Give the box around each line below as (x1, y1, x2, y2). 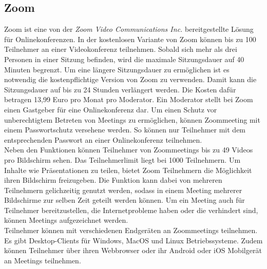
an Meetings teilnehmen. (4, 255, 81, 265)
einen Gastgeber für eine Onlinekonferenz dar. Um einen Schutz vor (4, 104, 217, 114)
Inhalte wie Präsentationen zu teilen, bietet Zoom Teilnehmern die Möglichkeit (4, 164, 252, 175)
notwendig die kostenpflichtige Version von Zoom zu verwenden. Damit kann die (4, 74, 257, 85)
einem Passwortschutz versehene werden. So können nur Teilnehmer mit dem (4, 124, 246, 135)
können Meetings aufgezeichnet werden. (4, 215, 128, 225)
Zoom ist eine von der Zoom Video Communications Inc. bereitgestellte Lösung (4, 24, 254, 34)
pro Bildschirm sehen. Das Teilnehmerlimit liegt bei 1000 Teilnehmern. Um (4, 154, 241, 165)
